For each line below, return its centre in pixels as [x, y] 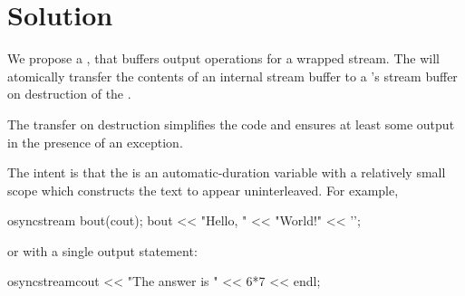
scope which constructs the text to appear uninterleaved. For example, [203, 190]
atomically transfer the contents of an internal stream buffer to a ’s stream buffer [232, 76]
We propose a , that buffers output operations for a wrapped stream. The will [223, 58]
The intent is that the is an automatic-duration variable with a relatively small [227, 172]
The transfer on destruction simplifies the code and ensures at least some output [231, 124]
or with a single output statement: [102, 250]
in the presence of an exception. [95, 142]
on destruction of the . [69, 94]
